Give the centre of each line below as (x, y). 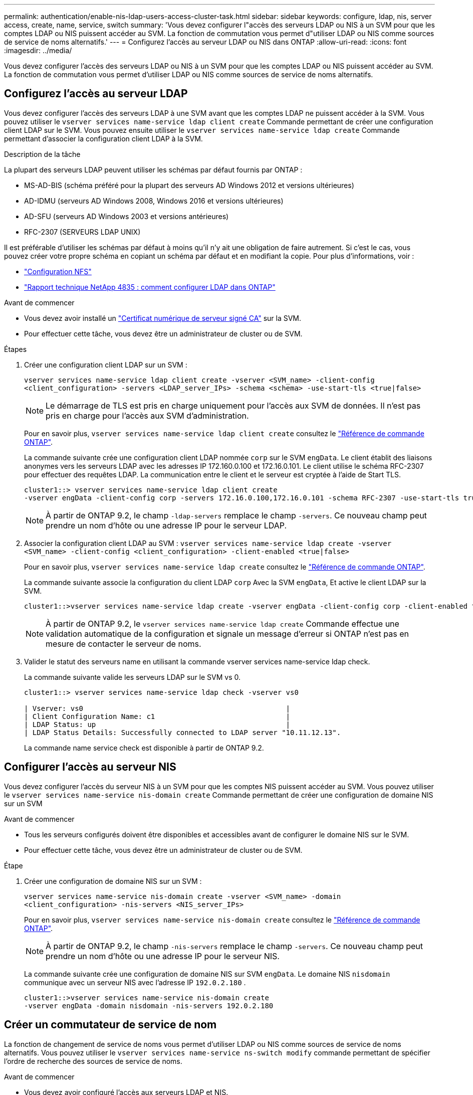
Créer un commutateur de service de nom (110, 1025)
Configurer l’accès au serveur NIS (90, 767)
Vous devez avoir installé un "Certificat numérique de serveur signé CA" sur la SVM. (163, 318)
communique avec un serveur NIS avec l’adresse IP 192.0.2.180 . (135, 982)
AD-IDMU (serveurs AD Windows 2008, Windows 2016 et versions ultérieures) (154, 201)
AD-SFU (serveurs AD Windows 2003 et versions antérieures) (127, 216)
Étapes (16, 349)
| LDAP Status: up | (157, 724)
